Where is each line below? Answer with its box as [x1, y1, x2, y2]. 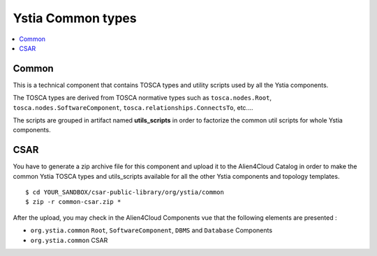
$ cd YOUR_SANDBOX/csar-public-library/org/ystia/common [25, 189, 225, 196]
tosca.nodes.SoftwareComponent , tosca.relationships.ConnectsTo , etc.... [13, 103, 254, 111]
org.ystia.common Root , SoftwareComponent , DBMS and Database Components [30, 226, 272, 234]
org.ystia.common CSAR [30, 236, 108, 244]
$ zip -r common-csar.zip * [25, 198, 121, 206]
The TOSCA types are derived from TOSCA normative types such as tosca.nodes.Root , [13, 94, 272, 102]
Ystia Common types [13, 10, 137, 26]
